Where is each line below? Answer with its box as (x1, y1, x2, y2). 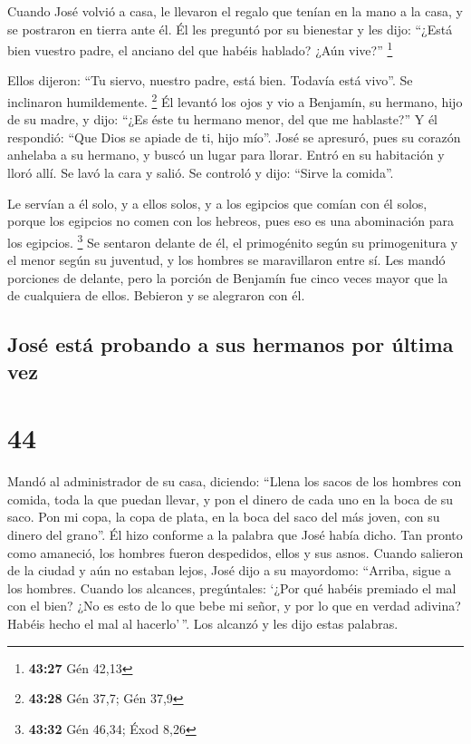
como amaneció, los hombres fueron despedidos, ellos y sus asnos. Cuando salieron (7, 543, 464, 562)
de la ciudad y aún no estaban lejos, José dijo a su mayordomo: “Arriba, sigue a (7, 561, 451, 580)
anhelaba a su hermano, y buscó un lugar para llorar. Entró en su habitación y (7, 145, 445, 164)
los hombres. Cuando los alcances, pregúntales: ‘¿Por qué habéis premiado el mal (7, 578, 457, 597)
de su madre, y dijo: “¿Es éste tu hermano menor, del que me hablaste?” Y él (7, 110, 438, 129)
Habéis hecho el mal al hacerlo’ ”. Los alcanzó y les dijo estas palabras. (7, 613, 399, 632)
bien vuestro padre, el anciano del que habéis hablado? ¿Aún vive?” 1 (7, 38, 393, 59)
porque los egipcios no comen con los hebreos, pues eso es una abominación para (7, 211, 454, 230)
